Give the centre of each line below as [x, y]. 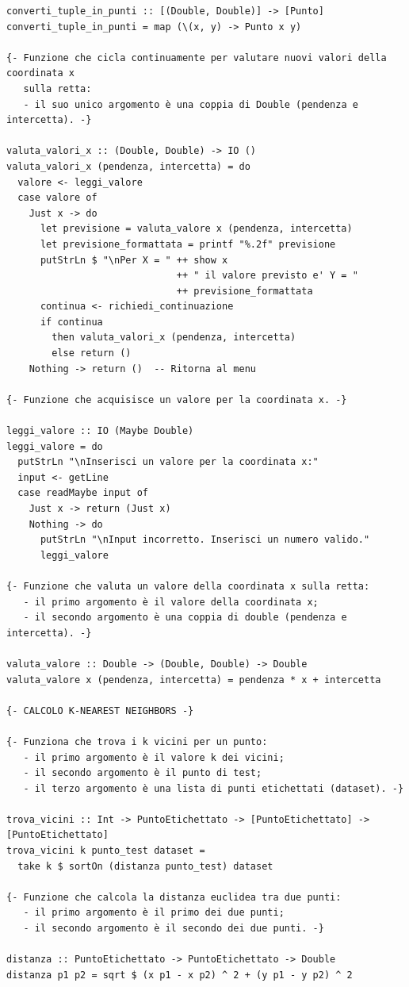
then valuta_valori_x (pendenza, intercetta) [174, 338]
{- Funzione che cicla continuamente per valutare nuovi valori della [197, 58]
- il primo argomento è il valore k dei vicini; [154, 757]
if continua [71, 322]
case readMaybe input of [83, 493]
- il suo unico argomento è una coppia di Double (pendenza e [191, 104]
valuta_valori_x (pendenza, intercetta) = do [128, 166]
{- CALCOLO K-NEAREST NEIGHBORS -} [100, 710]
